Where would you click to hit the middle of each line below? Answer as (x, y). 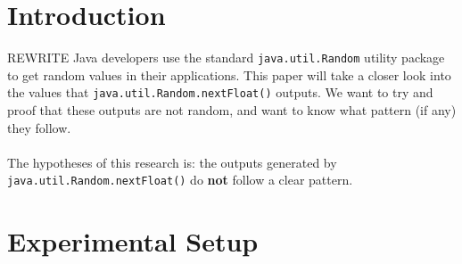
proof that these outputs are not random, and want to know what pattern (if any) (232, 110)
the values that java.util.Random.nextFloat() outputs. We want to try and (220, 92)
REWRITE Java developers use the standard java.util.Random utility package (226, 58)
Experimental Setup (133, 241)
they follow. (39, 127)
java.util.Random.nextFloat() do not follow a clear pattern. (180, 180)
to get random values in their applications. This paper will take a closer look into (229, 74)
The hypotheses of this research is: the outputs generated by (172, 162)
